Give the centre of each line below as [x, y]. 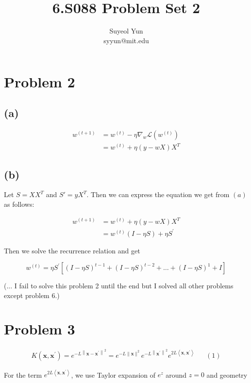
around [176, 375]
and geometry [227, 375]
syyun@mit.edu [126, 40]
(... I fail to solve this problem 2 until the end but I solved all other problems [119, 286]
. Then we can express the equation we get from [158, 194]
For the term [23, 375]
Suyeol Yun [126, 31]
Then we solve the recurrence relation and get [72, 250]
